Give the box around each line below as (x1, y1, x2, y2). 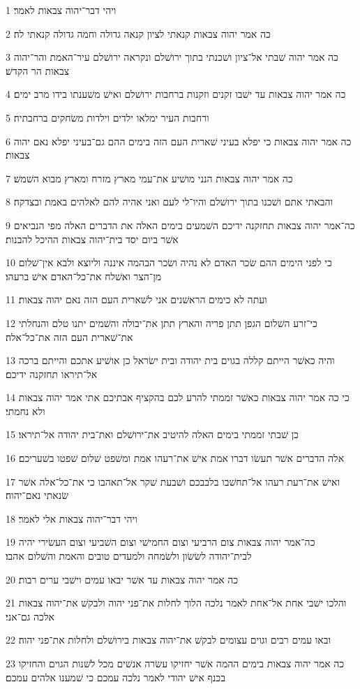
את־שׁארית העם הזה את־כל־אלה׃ (6, 329, 133, 344)
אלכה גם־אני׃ (6, 609, 54, 623)
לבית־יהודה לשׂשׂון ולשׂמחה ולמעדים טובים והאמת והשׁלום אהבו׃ (6, 549, 252, 563)
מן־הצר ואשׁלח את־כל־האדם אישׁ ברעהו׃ (6, 268, 162, 283)
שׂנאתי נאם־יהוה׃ (6, 488, 69, 502)
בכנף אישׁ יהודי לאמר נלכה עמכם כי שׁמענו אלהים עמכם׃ (6, 669, 225, 684)
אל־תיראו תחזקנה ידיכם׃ (6, 366, 98, 381)
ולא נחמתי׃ (6, 403, 45, 418)
